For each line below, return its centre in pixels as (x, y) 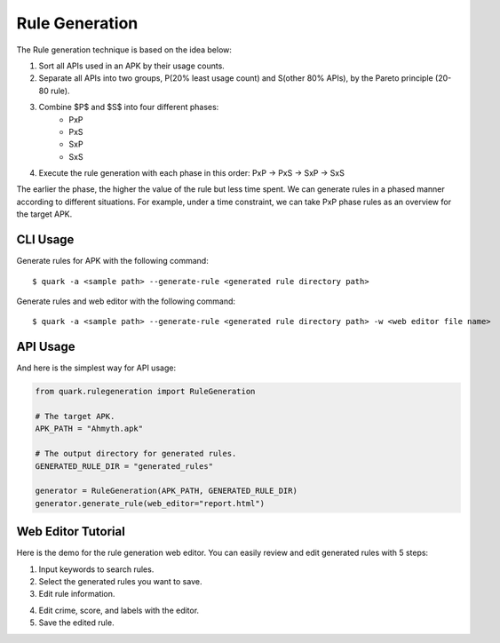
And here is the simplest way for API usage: (96, 368)
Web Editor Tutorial (71, 532)
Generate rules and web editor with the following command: (126, 301)
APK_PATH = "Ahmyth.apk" (89, 429)
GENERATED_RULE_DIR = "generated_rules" (124, 466)
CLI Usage (45, 240)
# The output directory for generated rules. (136, 454)
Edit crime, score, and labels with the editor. (119, 610)
